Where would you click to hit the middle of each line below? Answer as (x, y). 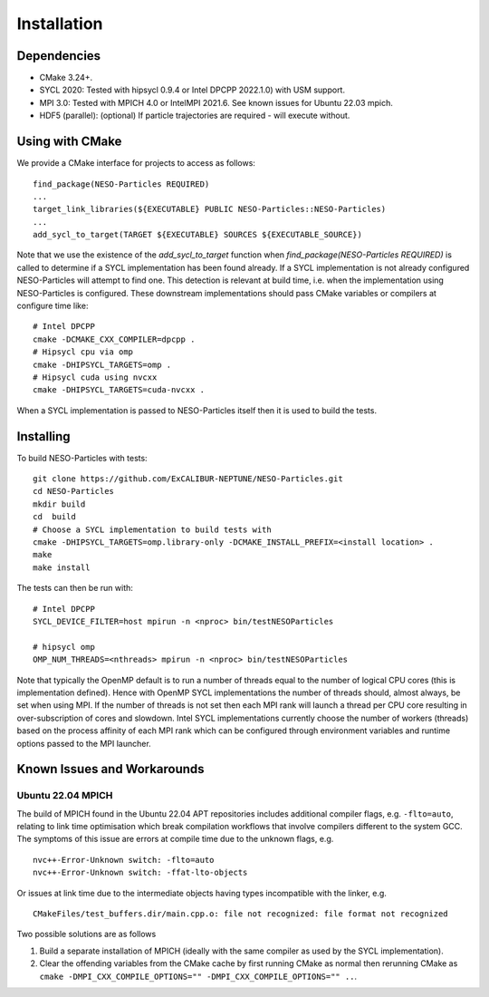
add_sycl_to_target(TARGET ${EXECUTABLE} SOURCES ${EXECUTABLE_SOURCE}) (197, 235)
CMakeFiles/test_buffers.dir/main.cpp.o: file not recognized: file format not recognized (240, 914)
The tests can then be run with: (75, 588)
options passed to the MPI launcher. (84, 743)
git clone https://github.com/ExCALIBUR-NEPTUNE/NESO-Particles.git (188, 479)
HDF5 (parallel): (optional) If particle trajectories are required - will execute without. (195, 116)
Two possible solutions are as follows (86, 934)
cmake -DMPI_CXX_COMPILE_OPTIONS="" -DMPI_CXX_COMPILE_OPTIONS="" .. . (198, 976)
